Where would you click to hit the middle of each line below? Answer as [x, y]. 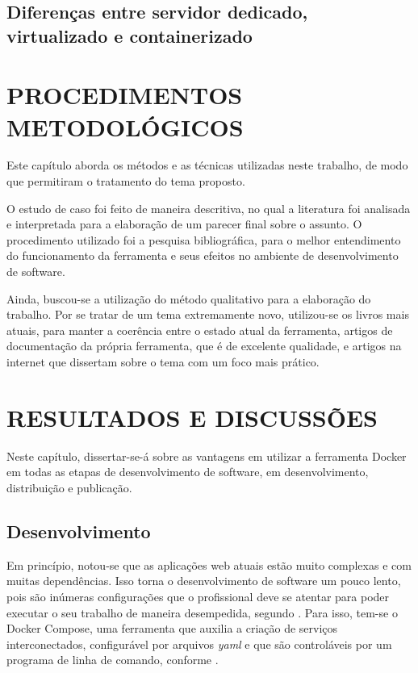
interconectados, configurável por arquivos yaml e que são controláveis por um [199, 644]
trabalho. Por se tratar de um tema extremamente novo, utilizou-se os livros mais [208, 314]
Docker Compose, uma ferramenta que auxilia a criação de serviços [172, 628]
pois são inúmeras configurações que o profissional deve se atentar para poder [198, 596]
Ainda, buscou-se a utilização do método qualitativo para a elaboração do [189, 298]
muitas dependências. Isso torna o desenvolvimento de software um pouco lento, [204, 581]
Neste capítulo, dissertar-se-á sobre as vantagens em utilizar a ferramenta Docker [207, 456]
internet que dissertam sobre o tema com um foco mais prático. [163, 362]
